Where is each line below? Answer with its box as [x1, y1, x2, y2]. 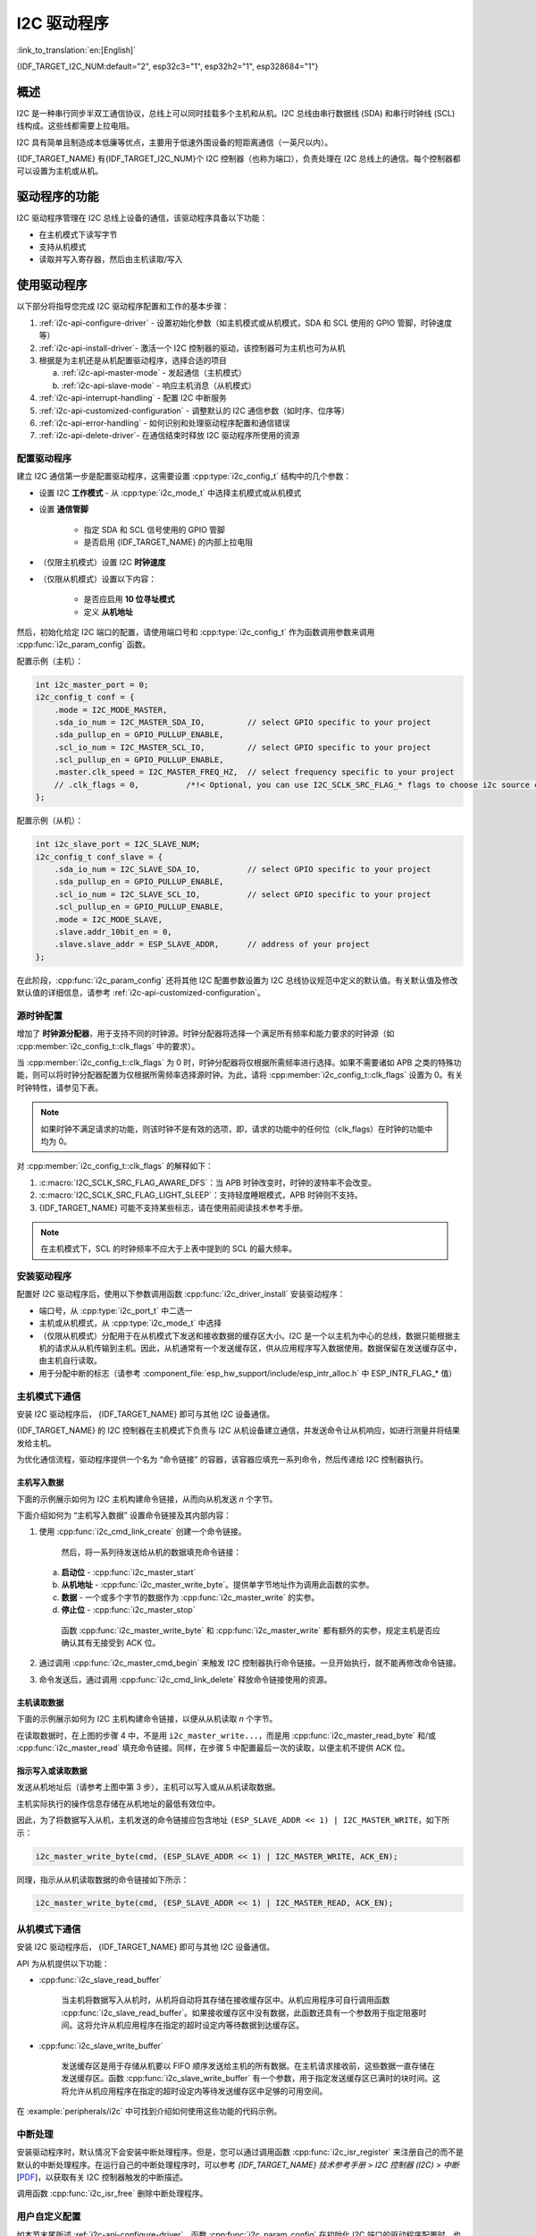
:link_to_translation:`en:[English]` [16, 45, 137, 55]
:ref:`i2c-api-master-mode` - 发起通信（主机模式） [61, 368, 247, 378]
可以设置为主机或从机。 [16, 165, 103, 176]
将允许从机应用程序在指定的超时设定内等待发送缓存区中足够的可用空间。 [61, 2085, 328, 2096]
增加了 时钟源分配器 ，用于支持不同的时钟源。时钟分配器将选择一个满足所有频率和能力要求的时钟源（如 [16, 1029, 395, 1039]
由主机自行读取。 [38, 1355, 102, 1366]
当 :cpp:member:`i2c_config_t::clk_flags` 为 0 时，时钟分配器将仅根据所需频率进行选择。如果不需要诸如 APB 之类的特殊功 [16, 1057, 462, 1068]
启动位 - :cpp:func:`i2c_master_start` [61, 1567, 197, 1578]
